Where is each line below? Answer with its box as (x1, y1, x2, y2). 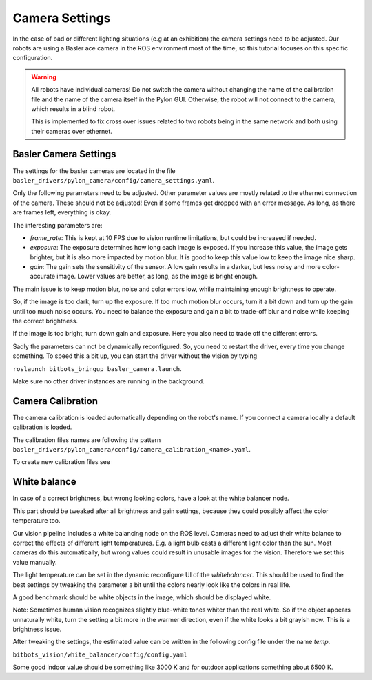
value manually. (12, 558, 58, 566)
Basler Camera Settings (12, 148, 116, 160)
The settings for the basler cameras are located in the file (12, 166, 176, 175)
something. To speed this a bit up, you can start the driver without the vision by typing (12, 352, 258, 360)
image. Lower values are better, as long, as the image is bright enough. (56, 272, 258, 281)
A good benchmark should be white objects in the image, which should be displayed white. (12, 593, 271, 601)
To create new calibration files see (12, 458, 110, 466)
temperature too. (12, 517, 61, 525)
